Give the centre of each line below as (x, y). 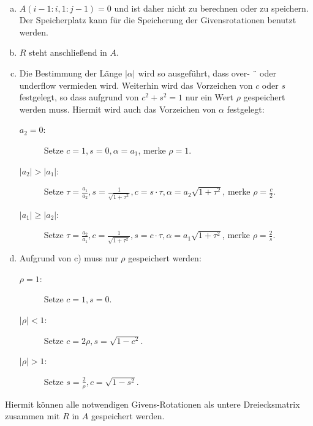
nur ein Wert (209, 97)
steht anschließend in (68, 52)
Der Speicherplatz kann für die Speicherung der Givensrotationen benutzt (158, 20)
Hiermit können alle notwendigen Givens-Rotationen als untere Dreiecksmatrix (153, 404)
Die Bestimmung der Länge (71, 73)
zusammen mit (32, 416)
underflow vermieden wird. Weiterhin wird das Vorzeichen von (136, 85)
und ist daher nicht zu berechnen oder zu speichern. (211, 8)
